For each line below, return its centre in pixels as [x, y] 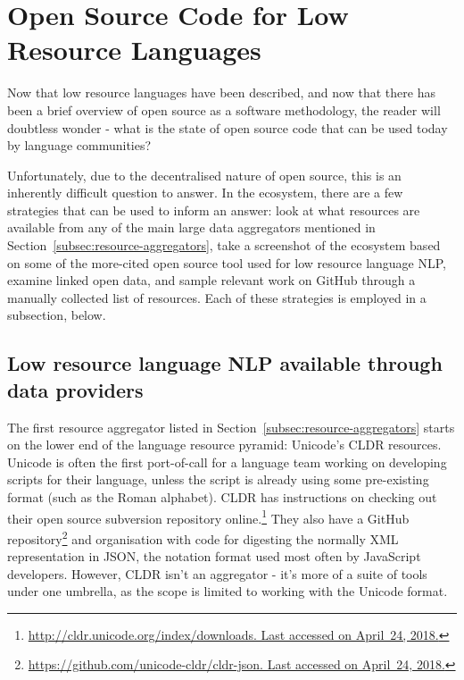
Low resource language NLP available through [225, 363]
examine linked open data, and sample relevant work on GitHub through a [211, 280]
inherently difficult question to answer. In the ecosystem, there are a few [205, 193]
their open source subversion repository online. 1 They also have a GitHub [208, 516]
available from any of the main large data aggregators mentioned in [191, 227]
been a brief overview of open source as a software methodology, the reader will [224, 109]
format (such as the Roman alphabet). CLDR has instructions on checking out [222, 497]
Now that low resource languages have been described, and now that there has [221, 92]
